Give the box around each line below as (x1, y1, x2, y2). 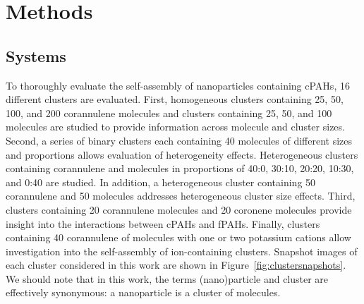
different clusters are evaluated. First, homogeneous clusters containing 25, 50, (6, 92, 344, 107)
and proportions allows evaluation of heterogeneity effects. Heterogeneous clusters (6, 147, 358, 162)
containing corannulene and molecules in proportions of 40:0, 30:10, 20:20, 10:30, (6, 161, 354, 176)
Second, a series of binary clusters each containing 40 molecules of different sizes (6, 133, 353, 147)
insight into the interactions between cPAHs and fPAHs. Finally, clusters (6, 216, 320, 231)
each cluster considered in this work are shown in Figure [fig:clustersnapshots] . (6, 257, 346, 272)
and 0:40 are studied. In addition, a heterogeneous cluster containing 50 (6, 174, 316, 189)
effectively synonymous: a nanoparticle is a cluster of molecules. (6, 285, 281, 300)
